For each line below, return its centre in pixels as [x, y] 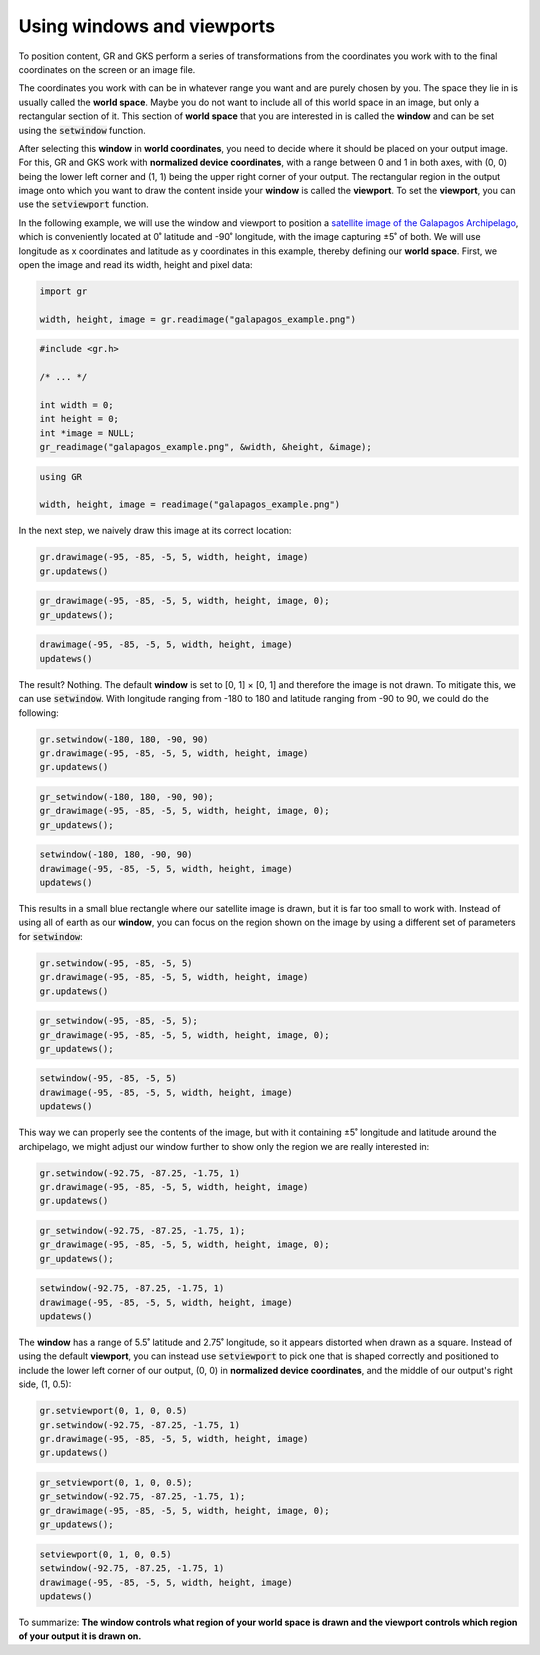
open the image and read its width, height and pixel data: [136, 265]
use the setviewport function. [83, 204]
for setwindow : [51, 936]
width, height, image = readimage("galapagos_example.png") [190, 504]
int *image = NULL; [87, 433]
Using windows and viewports [146, 26]
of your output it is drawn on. [80, 1636]
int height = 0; [79, 419]
